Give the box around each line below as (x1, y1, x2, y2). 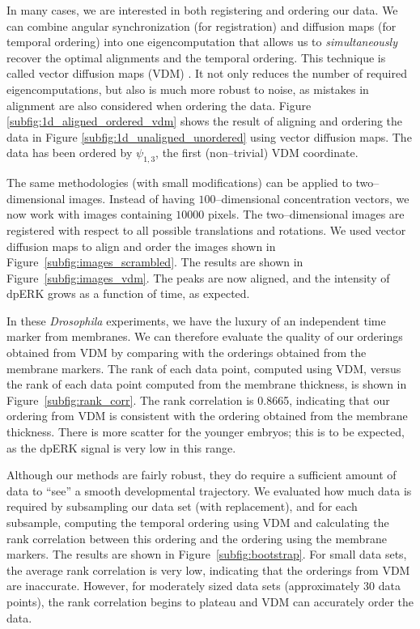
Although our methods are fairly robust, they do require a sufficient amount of (6, 466, 397, 483)
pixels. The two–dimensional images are (207, 206, 405, 223)
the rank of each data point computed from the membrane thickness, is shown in (6, 376, 407, 393)
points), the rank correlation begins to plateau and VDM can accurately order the (6, 593, 414, 610)
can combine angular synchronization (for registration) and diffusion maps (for (6, 17, 397, 34)
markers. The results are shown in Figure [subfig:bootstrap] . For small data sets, (6, 546, 407, 563)
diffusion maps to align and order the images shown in (6, 237, 276, 254)
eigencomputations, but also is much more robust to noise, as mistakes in (6, 80, 369, 97)
